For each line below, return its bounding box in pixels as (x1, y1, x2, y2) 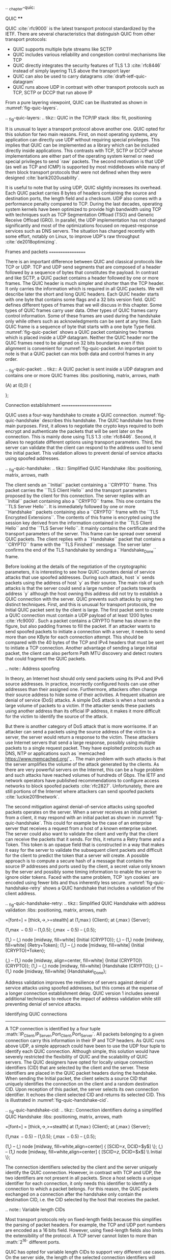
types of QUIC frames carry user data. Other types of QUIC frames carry (5, 307, 158, 313)
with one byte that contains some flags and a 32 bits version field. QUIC (5, 296, 156, 303)
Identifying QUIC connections (5, 1010, 68, 1017)
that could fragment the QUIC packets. (5, 655, 87, 661)
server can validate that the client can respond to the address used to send (5, 444, 163, 451)
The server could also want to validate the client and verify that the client (5, 830, 159, 836)
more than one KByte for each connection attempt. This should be (5, 634, 144, 640)
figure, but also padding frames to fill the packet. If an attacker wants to (5, 623, 156, 629)
